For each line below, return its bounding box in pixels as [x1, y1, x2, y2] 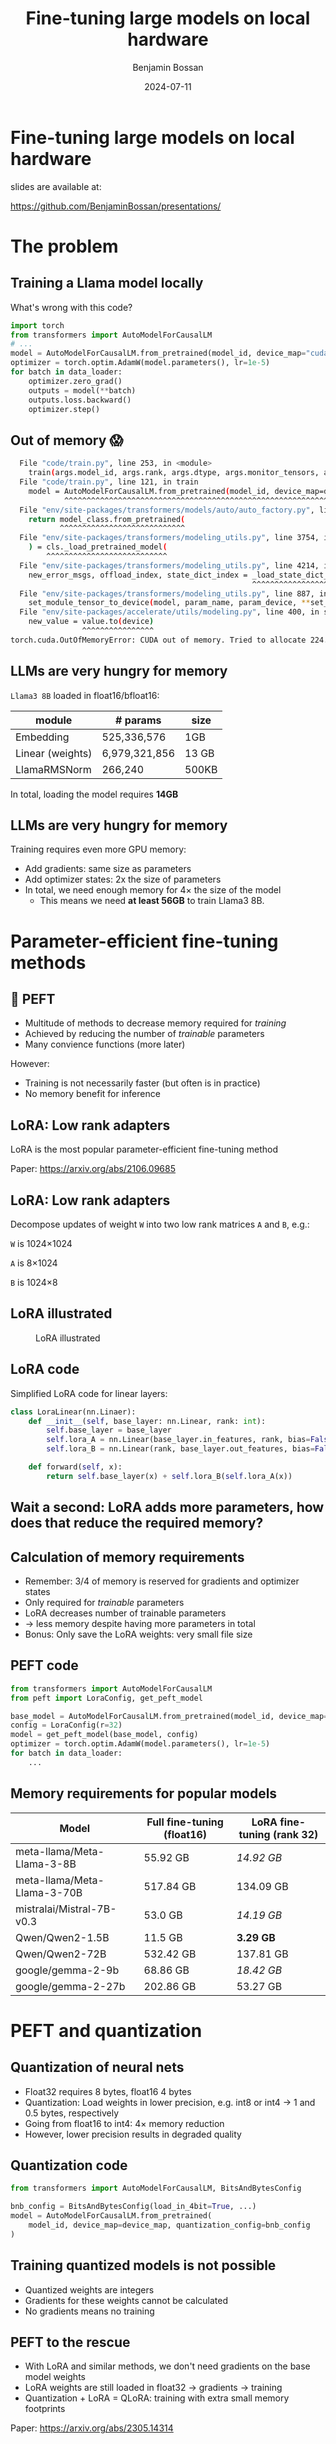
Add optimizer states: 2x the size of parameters [24, 873, 222, 886]
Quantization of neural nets [10, 2059, 185, 2076]
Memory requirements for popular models [10, 1785, 278, 1802]
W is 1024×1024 [10, 1238, 73, 1249]
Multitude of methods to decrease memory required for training [24, 1017, 287, 1029]
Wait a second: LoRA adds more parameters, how [10, 1499, 325, 1516]
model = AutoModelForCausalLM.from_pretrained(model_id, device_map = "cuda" [10, 348, 333, 359]
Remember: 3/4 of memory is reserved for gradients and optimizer [24, 1575, 300, 1587]
